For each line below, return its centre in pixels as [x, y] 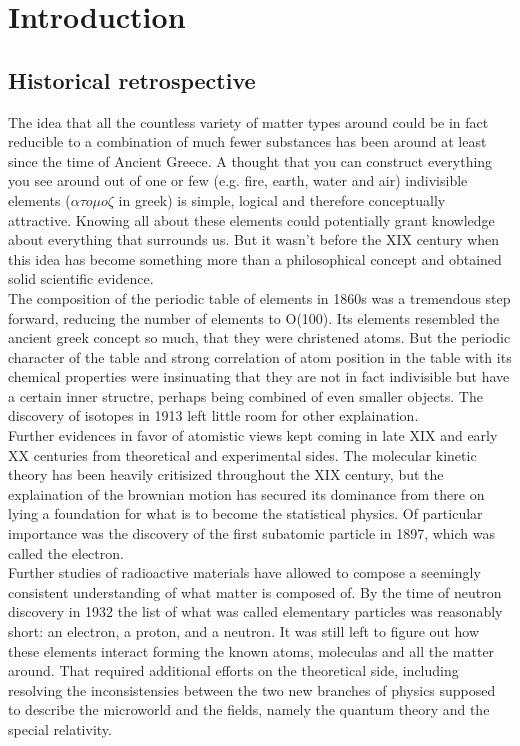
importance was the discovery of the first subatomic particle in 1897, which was [252, 533]
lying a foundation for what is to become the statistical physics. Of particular [245, 513]
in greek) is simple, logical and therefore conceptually [282, 199]
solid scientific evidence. [81, 278]
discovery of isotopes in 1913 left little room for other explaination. [213, 415]
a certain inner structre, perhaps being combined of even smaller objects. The [245, 395]
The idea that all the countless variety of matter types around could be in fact [248, 121]
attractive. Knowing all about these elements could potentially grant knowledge [251, 219]
